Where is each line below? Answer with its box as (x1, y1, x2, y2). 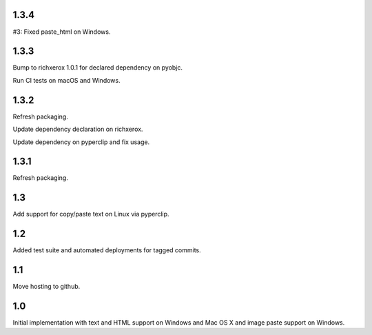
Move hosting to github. (12, 283, 81, 291)
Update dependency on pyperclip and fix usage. (12, 138, 150, 146)
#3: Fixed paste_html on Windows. (12, 28, 111, 36)
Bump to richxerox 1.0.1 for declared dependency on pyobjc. (12, 63, 183, 72)
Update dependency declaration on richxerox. (12, 125, 143, 134)
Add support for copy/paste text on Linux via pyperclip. (12, 210, 169, 219)
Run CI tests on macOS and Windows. (12, 76, 121, 84)
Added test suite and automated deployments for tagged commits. (12, 246, 201, 254)
